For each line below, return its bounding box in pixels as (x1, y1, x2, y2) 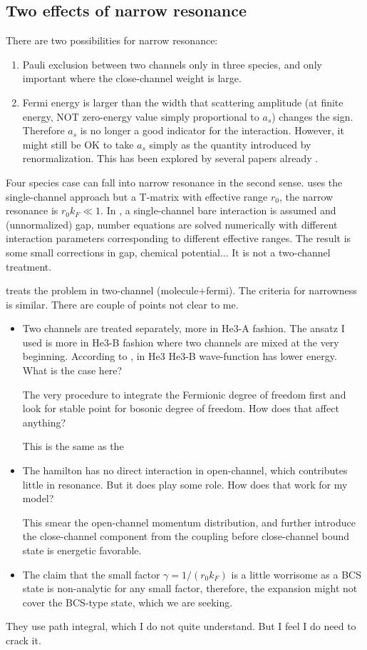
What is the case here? (22, 363, 123, 378)
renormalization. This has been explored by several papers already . (22, 151, 319, 166)
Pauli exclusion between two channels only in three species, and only (22, 56, 322, 71)
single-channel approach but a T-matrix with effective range (6, 189, 268, 204)
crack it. (6, 632, 41, 647)
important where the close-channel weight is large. (22, 71, 242, 86)
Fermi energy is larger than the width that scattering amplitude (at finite (22, 94, 343, 109)
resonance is (6, 203, 58, 218)
